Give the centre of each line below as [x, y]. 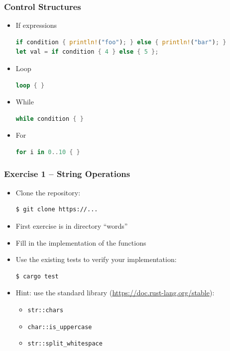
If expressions [36, 25]
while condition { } [50, 119]
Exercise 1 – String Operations [67, 174]
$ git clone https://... [57, 210]
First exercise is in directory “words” [72, 225]
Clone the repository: [48, 192]
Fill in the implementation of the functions [81, 242]
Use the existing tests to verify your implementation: [96, 259]
